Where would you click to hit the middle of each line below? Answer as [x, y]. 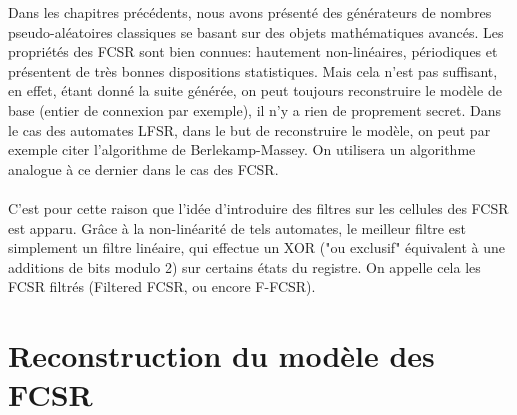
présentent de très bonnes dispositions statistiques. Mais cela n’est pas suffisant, [253, 70]
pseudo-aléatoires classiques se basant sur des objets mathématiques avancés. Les [256, 31]
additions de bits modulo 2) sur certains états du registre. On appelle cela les [244, 266]
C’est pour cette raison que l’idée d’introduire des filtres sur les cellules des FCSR [258, 207]
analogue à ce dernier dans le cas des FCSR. [143, 168]
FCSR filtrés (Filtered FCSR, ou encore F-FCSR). [162, 286]
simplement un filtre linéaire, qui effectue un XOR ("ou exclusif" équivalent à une [256, 247]
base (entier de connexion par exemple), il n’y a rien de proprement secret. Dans [254, 109]
